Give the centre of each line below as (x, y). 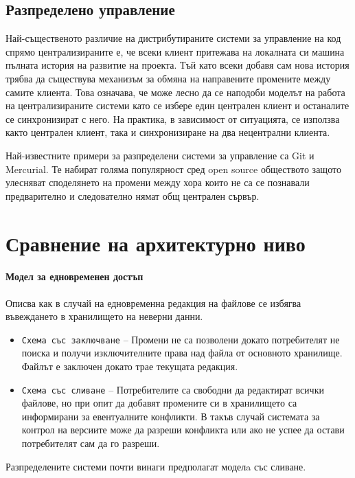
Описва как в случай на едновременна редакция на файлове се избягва (153, 303)
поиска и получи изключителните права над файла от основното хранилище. (182, 353)
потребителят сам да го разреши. (91, 443)
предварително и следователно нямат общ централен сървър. (133, 195)
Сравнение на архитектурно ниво (156, 243)
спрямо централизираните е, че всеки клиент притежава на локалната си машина (175, 51)
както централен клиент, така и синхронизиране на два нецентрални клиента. (168, 132)
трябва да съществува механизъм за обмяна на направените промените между (168, 78)
